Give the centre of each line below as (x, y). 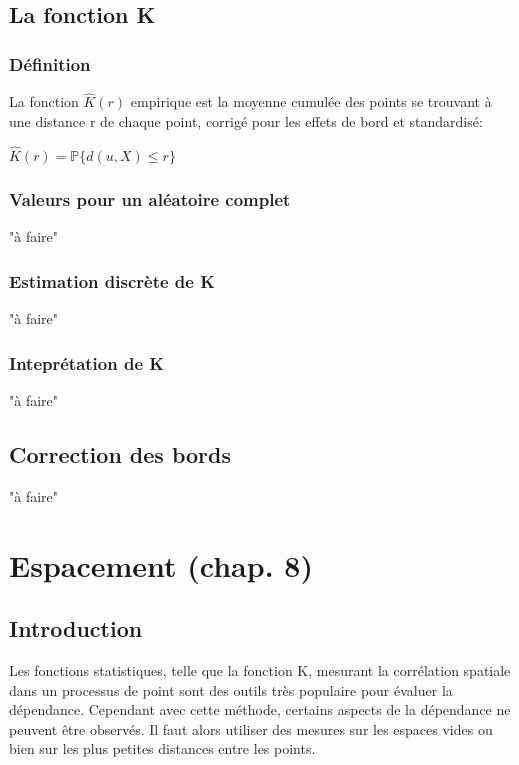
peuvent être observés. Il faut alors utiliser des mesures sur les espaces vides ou (251, 728)
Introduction (76, 628)
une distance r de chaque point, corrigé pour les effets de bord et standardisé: (246, 120)
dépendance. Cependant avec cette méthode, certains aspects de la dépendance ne (260, 709)
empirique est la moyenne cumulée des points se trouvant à (311, 101)
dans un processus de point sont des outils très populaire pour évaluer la (231, 689)
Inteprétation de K (87, 362)
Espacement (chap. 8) (161, 564)
